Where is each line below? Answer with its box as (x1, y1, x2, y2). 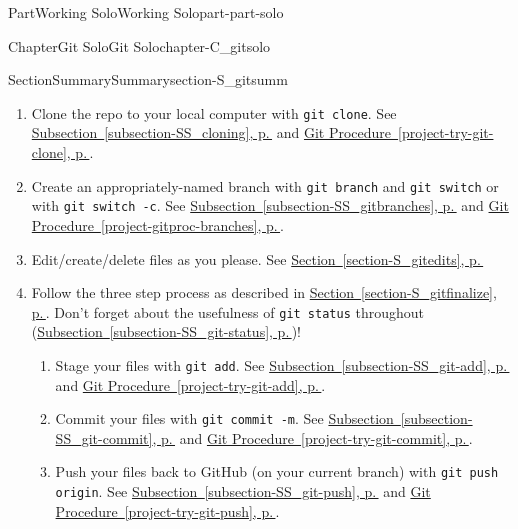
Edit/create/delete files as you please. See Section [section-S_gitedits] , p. (31, 248, 481, 269)
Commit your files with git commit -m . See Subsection (55, 408, 394, 429)
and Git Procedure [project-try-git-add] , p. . (55, 374, 326, 395)
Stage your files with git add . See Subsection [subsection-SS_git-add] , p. (55, 354, 508, 375)
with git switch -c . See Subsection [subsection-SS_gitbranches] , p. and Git (31, 195, 509, 216)
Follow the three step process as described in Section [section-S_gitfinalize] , (31, 282, 497, 303)
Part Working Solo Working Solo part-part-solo (8, 2, 284, 22)
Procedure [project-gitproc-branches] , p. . (31, 214, 284, 235)
